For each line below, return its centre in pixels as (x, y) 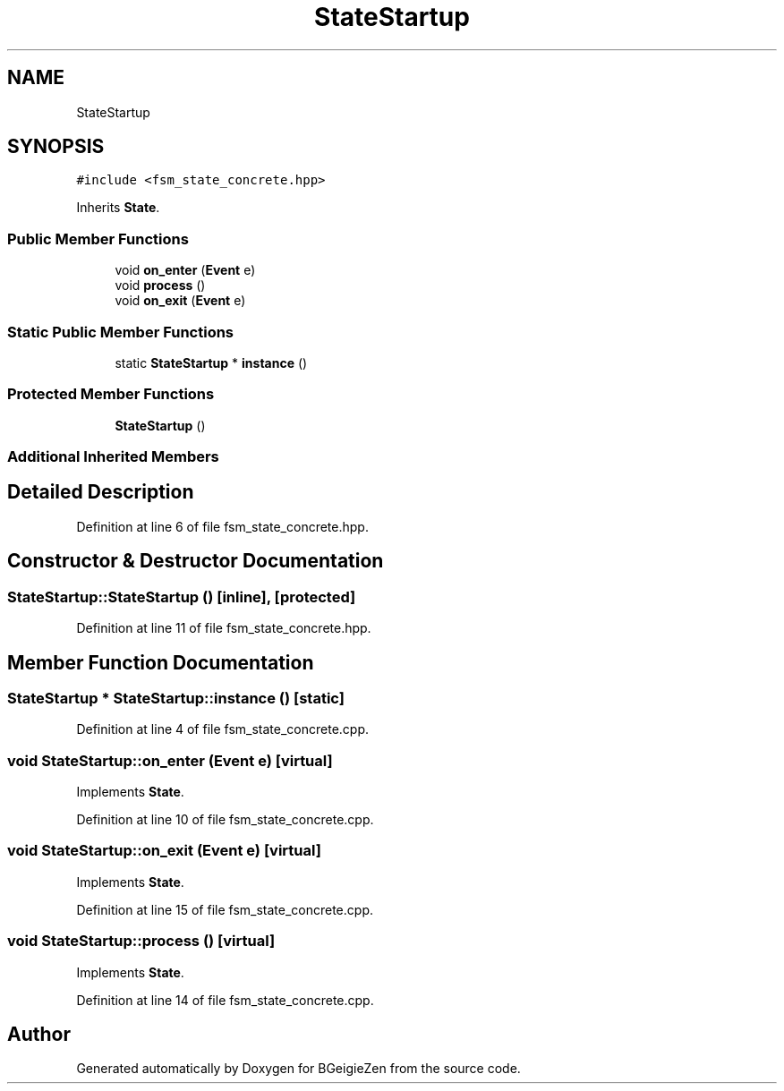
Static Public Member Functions (121, 332)
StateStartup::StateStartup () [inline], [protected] (182, 597)
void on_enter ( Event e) (185, 270)
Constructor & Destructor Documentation (196, 561)
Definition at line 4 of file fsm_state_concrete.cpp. (223, 729)
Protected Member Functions (111, 394)
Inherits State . (118, 208)
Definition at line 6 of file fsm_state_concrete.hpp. (222, 526)
